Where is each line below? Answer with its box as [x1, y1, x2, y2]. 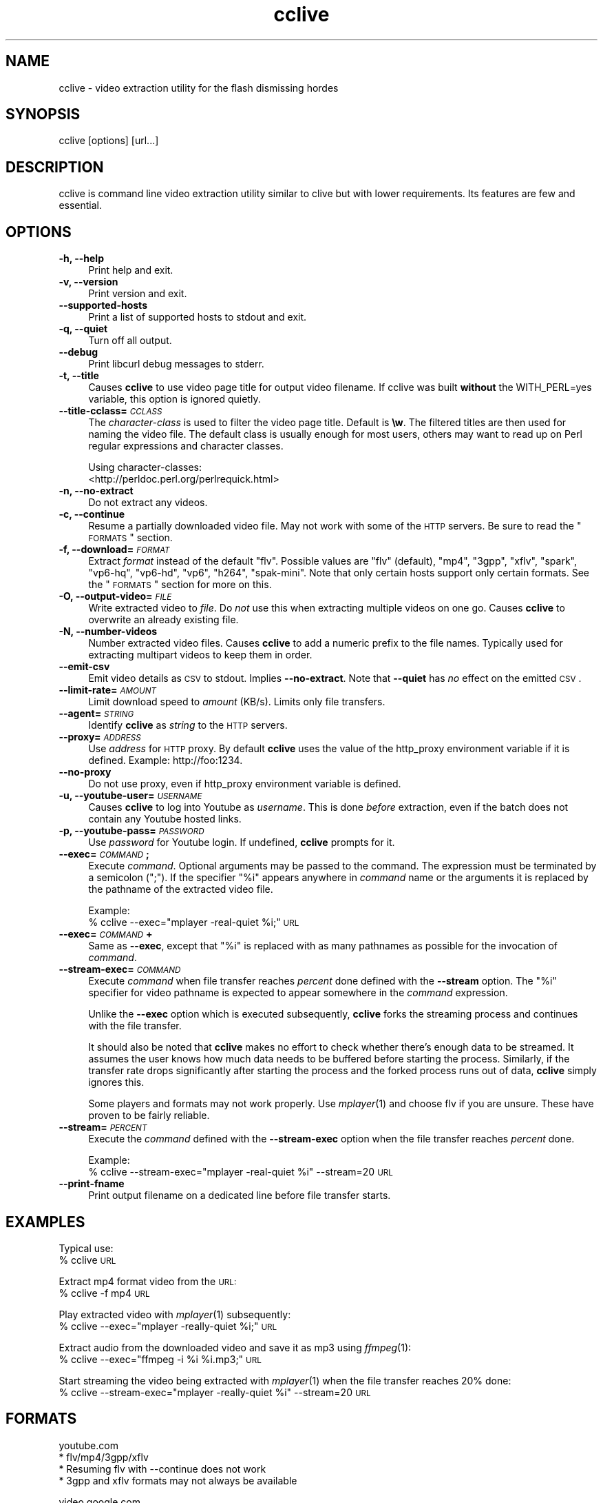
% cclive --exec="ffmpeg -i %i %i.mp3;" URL [59, 1353, 262, 1365]
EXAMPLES [6, 1213, 85, 1231]
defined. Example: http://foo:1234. [88, 754, 243, 767]
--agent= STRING [59, 707, 134, 720]
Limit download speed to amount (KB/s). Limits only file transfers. [88, 696, 385, 708]
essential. [59, 199, 103, 212]
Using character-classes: [88, 461, 202, 474]
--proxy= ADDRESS [59, 731, 141, 743]
